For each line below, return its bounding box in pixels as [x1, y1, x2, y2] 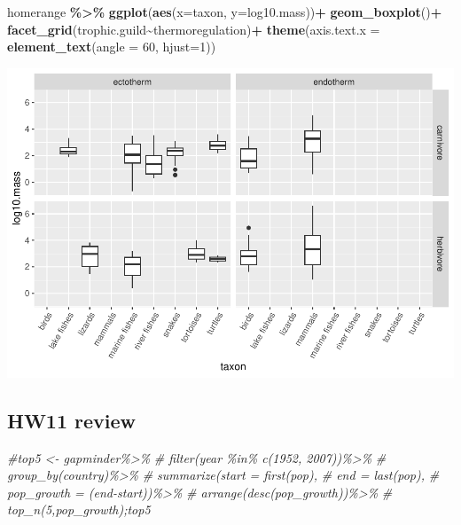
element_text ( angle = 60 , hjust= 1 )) [7, 37, 216, 56]
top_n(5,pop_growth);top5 [7, 500, 151, 519]
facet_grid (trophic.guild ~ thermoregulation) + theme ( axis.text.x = [7, 20, 380, 38]
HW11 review [7, 406, 137, 434]
